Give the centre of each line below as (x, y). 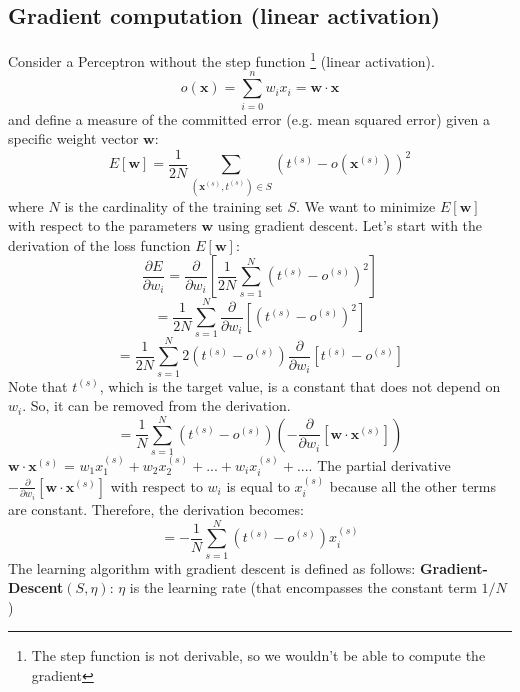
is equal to (258, 485)
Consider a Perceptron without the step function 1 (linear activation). (221, 59)
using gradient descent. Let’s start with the (350, 225)
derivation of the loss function (99, 244)
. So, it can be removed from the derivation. (156, 405)
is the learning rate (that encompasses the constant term (303, 587)
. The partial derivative (379, 464)
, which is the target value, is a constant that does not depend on (300, 385)
